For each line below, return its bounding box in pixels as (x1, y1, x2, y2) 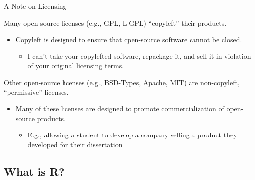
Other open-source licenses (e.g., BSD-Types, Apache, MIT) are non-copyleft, (4, 77, 240, 87)
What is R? (4, 163, 64, 179)
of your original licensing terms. (27, 60, 124, 71)
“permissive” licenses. (4, 87, 69, 97)
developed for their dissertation (27, 139, 123, 149)
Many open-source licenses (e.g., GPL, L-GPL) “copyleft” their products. (4, 17, 227, 28)
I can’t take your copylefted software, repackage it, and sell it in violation (27, 50, 251, 61)
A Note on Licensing (4, 1, 66, 11)
